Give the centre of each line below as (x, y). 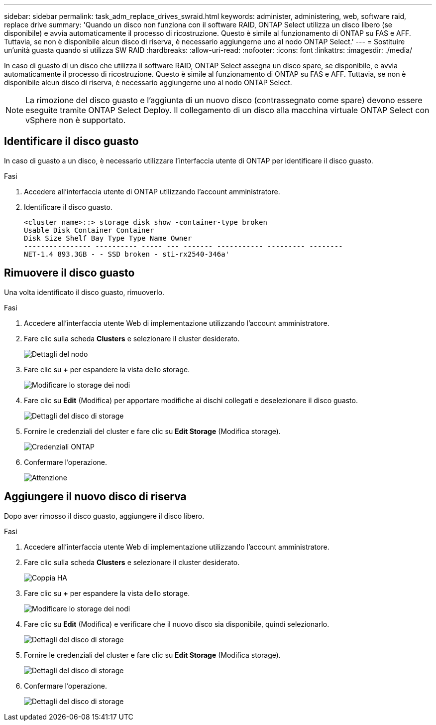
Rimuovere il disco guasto (69, 273)
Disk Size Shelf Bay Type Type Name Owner (108, 238)
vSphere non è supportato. (76, 120)
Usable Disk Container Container (89, 230)
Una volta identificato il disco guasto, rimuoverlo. (84, 292)
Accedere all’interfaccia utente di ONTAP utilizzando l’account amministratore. (152, 191)
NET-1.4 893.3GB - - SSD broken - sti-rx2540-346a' (127, 254)
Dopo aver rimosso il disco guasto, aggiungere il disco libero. (104, 516)
